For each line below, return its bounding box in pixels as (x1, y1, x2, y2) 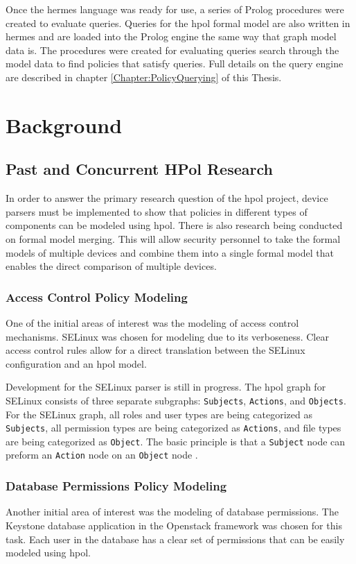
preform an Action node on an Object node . (6, 447, 198, 462)
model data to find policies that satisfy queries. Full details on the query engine (6, 56, 344, 71)
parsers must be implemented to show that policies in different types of (6, 204, 308, 219)
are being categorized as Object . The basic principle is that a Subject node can (6, 434, 346, 448)
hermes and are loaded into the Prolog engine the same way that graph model (6, 29, 337, 44)
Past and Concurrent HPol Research (6, 158, 273, 180)
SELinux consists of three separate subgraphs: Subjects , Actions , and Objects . (6, 393, 346, 407)
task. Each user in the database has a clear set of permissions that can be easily (6, 531, 345, 546)
